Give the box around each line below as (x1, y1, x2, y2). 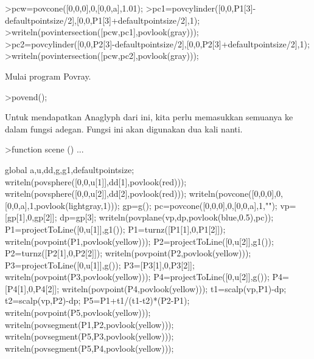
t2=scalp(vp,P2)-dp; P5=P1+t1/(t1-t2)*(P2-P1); (5, 294, 190, 307)
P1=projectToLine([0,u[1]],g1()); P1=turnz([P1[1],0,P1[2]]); (5, 222, 226, 235)
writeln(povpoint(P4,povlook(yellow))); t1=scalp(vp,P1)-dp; (61, 282, 287, 295)
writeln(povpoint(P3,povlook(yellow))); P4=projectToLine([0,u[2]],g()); (5, 270, 270, 283)
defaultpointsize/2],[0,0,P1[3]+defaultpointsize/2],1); (5, 13, 200, 26)
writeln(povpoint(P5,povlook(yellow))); (5, 306, 151, 319)
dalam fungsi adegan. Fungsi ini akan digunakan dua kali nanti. (5, 122, 243, 135)
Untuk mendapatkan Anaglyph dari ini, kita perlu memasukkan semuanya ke (5, 111, 293, 123)
